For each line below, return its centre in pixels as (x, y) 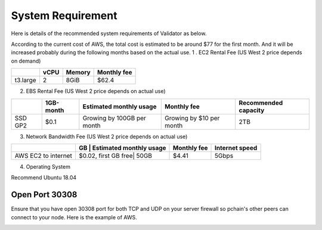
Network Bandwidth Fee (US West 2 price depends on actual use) (107, 136)
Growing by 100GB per (114, 118)
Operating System (48, 166)
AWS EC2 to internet (44, 156)
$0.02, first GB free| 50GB (115, 156)
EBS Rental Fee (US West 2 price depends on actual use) (96, 91)
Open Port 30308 (44, 195)
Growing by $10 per (192, 118)
